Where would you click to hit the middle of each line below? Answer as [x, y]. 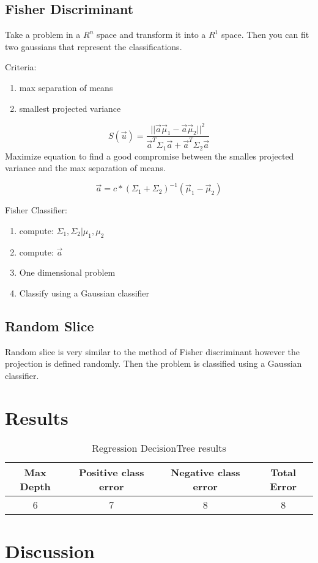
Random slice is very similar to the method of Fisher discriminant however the [152, 351]
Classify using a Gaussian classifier [84, 293]
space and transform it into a [151, 35]
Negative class [205, 473]
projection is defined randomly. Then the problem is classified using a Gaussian [153, 363]
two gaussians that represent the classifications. [94, 46]
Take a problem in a [43, 35]
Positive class [112, 473]
